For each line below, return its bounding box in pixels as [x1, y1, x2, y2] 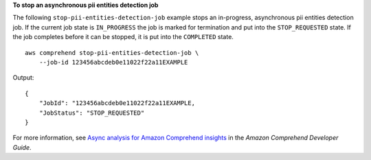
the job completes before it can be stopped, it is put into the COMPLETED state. [12, 33, 234, 41]
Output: [12, 73, 34, 82]
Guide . [12, 143, 32, 151]
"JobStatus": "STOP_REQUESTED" [38, 108, 145, 117]
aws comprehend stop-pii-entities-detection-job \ [25, 49, 199, 56]
